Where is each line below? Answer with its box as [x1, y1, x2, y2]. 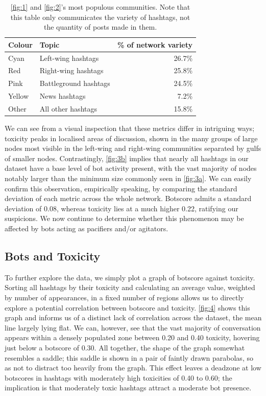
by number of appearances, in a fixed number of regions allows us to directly [5, 292, 244, 303]
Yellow [8, 91, 29, 101]
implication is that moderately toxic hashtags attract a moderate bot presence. [5, 382, 252, 393]
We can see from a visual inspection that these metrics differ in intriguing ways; [5, 123, 255, 134]
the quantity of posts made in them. [44, 21, 157, 32]
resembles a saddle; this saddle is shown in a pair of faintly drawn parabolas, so [5, 352, 253, 363]
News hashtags [39, 91, 86, 101]
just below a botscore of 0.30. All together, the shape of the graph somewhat [5, 342, 245, 353]
